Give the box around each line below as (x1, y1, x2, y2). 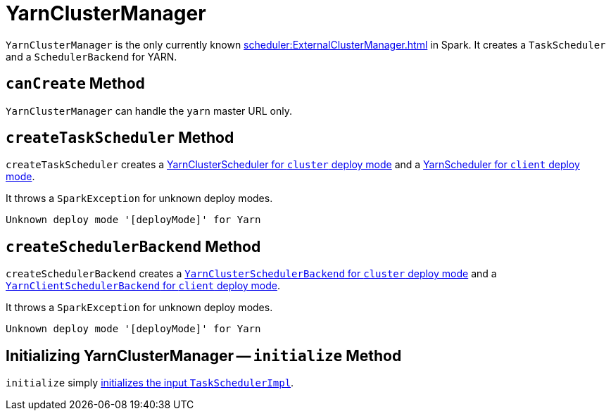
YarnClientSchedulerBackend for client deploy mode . (6, 279, 281, 292)
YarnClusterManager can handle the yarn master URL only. (6, 104, 292, 117)
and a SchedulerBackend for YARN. (6, 50, 177, 63)
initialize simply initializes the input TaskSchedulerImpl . (6, 377, 294, 389)
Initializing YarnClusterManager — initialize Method (6, 346, 402, 365)
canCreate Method (6, 75, 145, 93)
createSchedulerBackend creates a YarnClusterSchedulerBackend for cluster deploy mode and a (6, 267, 497, 280)
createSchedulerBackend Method (6, 237, 261, 256)
